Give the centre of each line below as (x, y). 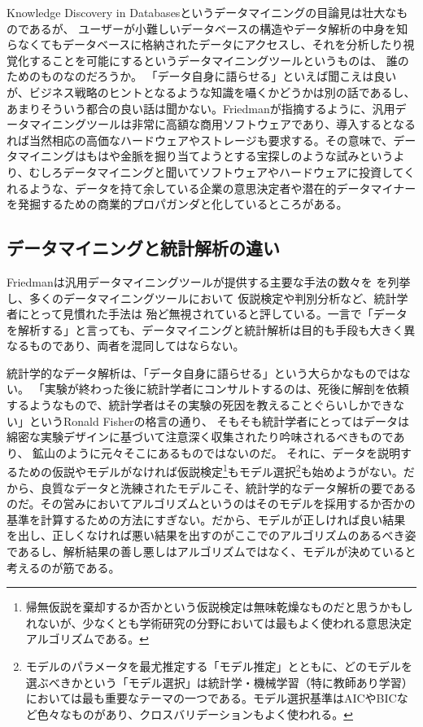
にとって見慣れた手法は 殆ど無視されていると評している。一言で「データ (212, 314)
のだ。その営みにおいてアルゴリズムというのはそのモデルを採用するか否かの (211, 504)
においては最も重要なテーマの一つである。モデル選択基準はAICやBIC (211, 698)
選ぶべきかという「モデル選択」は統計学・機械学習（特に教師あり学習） (219, 682)
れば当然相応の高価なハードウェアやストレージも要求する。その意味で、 (200, 140)
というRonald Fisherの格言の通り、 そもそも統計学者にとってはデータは (219, 420)
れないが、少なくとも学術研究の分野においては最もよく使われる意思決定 (219, 622)
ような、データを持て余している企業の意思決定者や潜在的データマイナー (222, 188)
